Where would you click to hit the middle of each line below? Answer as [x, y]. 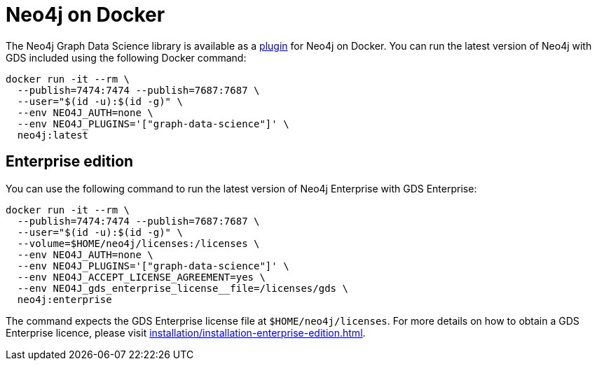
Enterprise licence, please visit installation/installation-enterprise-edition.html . [186, 332]
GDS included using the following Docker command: [126, 57]
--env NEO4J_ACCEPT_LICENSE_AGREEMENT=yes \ [141, 277]
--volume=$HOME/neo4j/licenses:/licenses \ [138, 243]
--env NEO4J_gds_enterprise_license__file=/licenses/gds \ [183, 288]
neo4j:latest [53, 135]
